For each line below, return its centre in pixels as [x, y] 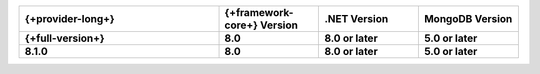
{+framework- [259, 12]
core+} [241, 25]
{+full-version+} [64, 38]
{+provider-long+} [69, 18]
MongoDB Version [468, 18]
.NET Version [356, 18]
